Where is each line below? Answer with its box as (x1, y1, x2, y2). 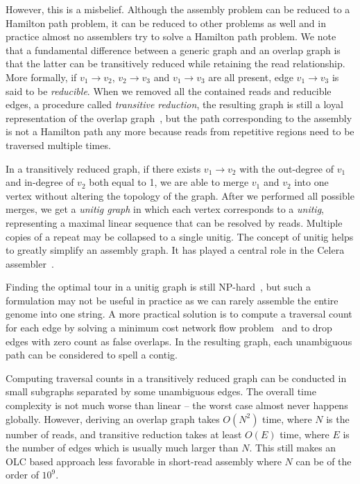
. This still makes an (249, 440, 336, 455)
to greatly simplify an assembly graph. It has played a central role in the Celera (6, 243, 345, 257)
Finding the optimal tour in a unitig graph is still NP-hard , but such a (6, 279, 311, 294)
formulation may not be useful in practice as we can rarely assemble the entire (6, 293, 338, 307)
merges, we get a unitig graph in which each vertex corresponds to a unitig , (6, 202, 324, 216)
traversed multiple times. (6, 137, 111, 152)
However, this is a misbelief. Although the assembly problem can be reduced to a (6, 2, 350, 16)
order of (6, 467, 39, 482)
